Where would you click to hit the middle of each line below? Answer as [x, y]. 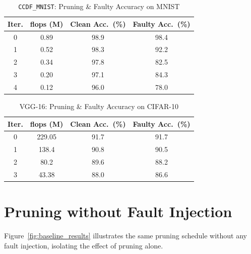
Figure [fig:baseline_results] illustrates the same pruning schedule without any [126, 236]
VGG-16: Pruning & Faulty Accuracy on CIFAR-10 [99, 106]
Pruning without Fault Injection [118, 211]
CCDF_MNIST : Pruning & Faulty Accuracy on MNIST [99, 6]
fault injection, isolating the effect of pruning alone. [84, 245]
